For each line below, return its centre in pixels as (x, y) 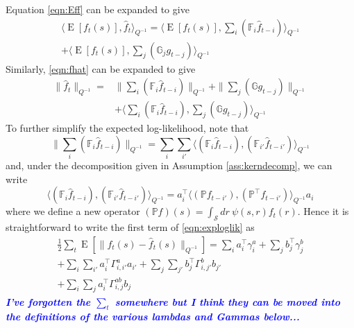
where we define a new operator (73, 211)
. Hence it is (323, 211)
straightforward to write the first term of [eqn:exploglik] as (130, 227)
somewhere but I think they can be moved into (227, 301)
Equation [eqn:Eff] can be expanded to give (98, 9)
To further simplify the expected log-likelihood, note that (127, 128)
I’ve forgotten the (48, 301)
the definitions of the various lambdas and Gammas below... (153, 317)
